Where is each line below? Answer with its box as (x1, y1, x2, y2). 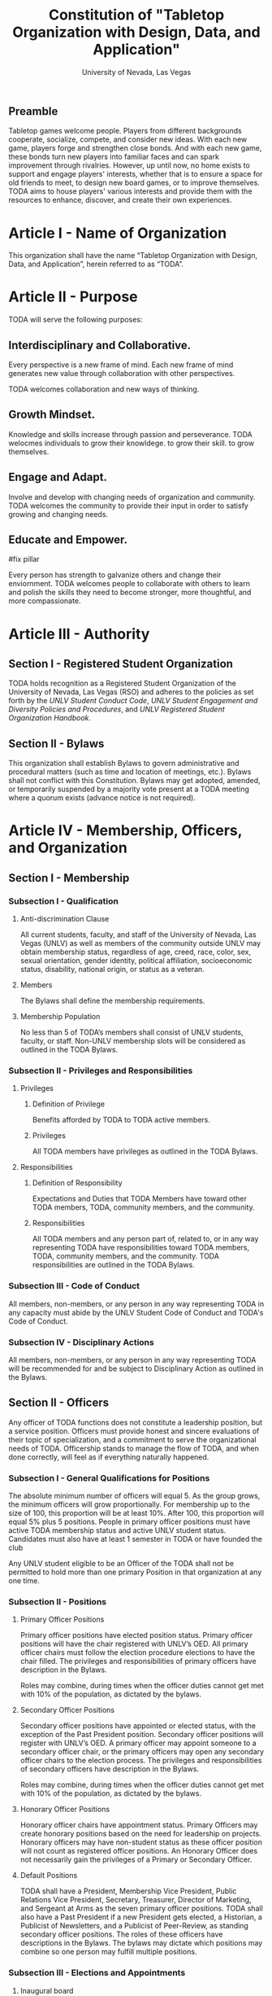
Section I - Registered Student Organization (8, 657, 234, 671)
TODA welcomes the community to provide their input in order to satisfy (8, 501, 249, 510)
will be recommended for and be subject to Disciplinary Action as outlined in (8, 1363, 264, 1373)
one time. (8, 1576, 41, 1586)
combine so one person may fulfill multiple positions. (19, 1947, 197, 1957)
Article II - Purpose (8, 287, 138, 306)
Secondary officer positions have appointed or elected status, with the (19, 1721, 257, 1731)
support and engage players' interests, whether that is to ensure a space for (8, 169, 263, 179)
